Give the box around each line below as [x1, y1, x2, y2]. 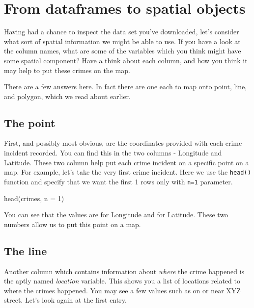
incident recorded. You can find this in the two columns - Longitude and [4, 148, 222, 158]
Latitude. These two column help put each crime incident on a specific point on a [4, 157, 249, 167]
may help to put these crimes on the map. [4, 65, 130, 75]
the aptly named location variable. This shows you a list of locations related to [4, 276, 240, 286]
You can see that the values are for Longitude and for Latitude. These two [4, 209, 228, 220]
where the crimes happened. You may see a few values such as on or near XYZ [4, 285, 241, 295]
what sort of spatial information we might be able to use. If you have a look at [4, 36, 241, 46]
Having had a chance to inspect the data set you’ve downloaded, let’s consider [4, 26, 239, 37]
